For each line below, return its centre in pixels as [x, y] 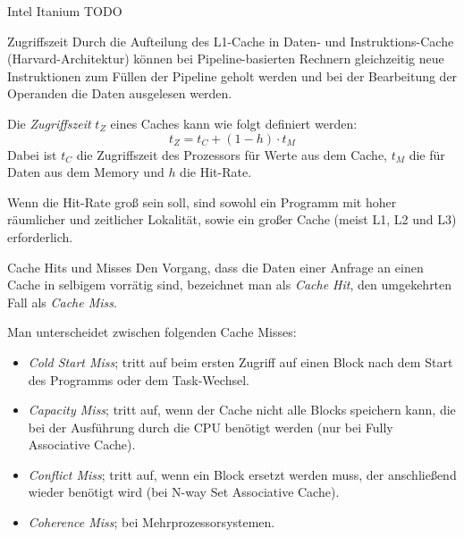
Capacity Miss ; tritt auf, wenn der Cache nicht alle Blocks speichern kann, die [242, 410]
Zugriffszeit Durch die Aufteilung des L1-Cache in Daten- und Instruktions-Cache [231, 41]
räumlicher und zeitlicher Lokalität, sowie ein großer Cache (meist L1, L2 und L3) [232, 219]
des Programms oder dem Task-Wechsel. [139, 379]
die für [427, 154]
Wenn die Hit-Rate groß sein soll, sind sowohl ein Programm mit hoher [202, 201]
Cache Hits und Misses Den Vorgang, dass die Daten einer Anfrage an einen [215, 267]
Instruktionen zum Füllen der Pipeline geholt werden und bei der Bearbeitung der [232, 76]
